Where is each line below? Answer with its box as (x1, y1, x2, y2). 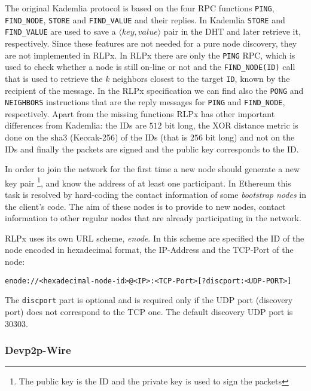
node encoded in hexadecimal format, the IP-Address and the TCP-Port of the (5, 243, 294, 256)
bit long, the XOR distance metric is (164, 119, 298, 132)
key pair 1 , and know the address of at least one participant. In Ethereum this (5, 175, 291, 189)
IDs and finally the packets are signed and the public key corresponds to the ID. (5, 142, 299, 155)
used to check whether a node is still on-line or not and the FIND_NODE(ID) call (5, 60, 295, 73)
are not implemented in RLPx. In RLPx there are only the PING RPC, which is (5, 48, 295, 61)
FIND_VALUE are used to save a (5, 25, 116, 38)
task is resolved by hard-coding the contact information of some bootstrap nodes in (5, 188, 306, 201)
